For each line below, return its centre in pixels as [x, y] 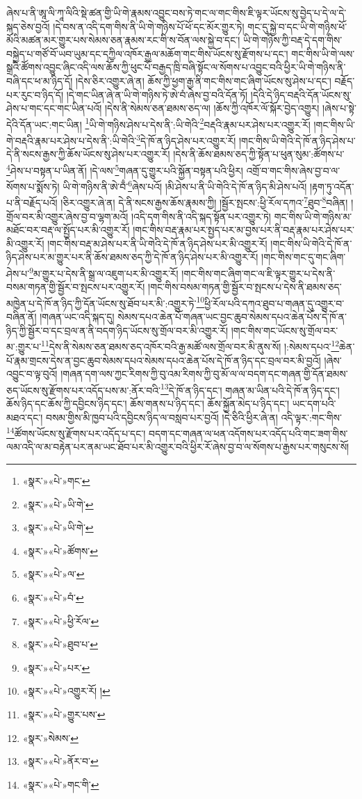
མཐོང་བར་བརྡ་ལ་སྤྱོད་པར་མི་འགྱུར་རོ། [68, 230]
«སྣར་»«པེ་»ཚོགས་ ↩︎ [60, 550]
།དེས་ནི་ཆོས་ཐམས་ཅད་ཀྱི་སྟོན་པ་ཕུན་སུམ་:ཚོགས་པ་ [259, 154]
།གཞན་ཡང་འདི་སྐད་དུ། [77, 317]
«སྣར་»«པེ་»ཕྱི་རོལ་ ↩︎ [61, 621]
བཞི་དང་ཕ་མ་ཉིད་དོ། [40, 80]
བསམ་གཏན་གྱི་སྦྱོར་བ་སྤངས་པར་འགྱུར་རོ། [76, 287]
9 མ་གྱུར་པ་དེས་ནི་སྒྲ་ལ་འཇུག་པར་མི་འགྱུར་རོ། [104, 272]
